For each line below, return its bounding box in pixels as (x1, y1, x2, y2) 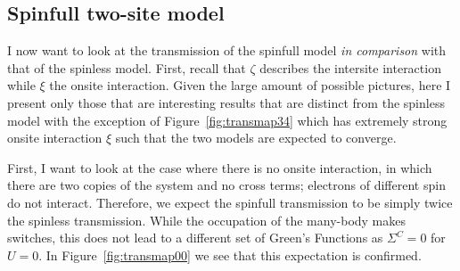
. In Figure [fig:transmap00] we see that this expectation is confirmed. (38, 245, 422, 264)
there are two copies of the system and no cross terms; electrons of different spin (7, 176, 446, 194)
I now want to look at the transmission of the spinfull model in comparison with (7, 41, 447, 60)
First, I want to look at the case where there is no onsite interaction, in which (7, 158, 432, 177)
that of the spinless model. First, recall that (7, 58, 246, 77)
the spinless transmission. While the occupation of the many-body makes (7, 210, 407, 229)
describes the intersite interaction (259, 58, 441, 77)
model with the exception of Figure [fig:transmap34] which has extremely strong (7, 111, 448, 129)
